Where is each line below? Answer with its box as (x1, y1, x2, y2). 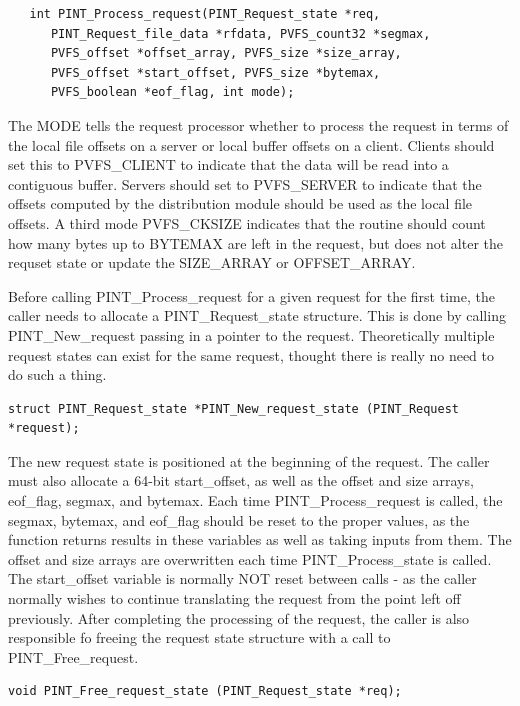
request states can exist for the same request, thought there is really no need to (8, 344, 495, 365)
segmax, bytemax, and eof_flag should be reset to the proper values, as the (8, 509, 470, 530)
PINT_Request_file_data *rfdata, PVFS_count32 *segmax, (50, 26, 431, 41)
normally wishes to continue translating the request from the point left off (8, 588, 461, 609)
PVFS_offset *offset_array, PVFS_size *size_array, (50, 46, 402, 61)
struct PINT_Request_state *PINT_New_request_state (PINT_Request (8, 401, 460, 416)
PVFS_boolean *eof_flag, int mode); (50, 85, 295, 100)
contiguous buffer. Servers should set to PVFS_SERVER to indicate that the (8, 173, 482, 194)
